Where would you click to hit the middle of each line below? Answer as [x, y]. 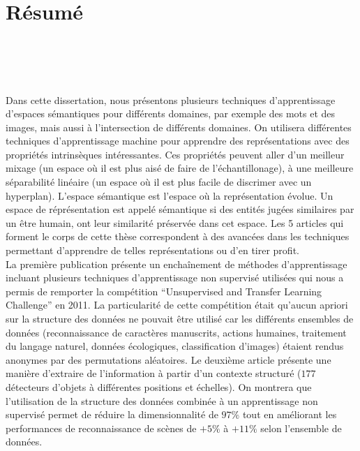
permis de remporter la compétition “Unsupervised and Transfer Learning [164, 291]
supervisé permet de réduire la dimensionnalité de [112, 414]
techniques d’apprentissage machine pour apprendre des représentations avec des [178, 141]
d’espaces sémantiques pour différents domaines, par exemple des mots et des [171, 113]
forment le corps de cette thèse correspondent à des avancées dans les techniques [178, 236]
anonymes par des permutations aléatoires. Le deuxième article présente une [168, 359]
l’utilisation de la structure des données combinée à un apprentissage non [162, 400]
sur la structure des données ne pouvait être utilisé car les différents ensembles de [180, 318]
